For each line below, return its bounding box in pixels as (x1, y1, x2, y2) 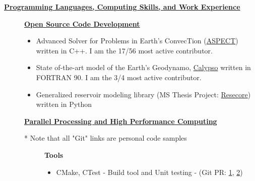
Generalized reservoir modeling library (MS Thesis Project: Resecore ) (36, 89, 251, 99)
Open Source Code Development (24, 18, 140, 29)
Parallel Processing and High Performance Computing (24, 115, 217, 126)
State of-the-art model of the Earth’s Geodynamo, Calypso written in (36, 62, 251, 73)
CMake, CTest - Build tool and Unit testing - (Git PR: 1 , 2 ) (56, 166, 243, 177)
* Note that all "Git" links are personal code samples (24, 133, 187, 143)
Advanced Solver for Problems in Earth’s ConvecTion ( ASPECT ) (36, 35, 238, 46)
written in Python (36, 99, 92, 109)
